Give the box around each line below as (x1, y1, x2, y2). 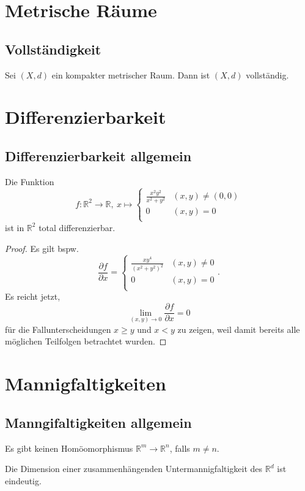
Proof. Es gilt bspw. (5, 242, 79, 254)
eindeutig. (5, 474, 42, 487)
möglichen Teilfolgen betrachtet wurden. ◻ (5, 335, 167, 348)
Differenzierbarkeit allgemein (5, 146, 192, 165)
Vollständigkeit (5, 39, 101, 58)
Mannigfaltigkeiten (5, 371, 166, 396)
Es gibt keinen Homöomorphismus (5, 441, 133, 454)
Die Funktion (5, 175, 54, 188)
